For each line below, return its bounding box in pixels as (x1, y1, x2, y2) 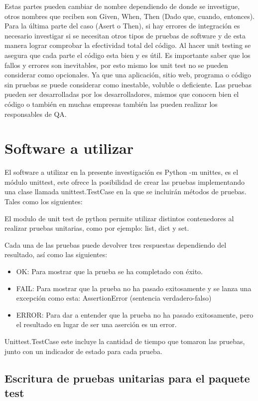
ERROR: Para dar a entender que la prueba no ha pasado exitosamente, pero (16, 309, 254, 320)
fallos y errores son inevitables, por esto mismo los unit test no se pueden (4, 59, 228, 70)
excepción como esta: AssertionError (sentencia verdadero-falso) (16, 293, 212, 303)
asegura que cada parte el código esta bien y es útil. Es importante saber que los (4, 49, 251, 60)
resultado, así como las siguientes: (4, 249, 108, 260)
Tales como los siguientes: (4, 196, 83, 207)
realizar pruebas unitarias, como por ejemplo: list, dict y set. (4, 223, 189, 233)
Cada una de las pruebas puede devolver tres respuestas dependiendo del (4, 239, 227, 250)
